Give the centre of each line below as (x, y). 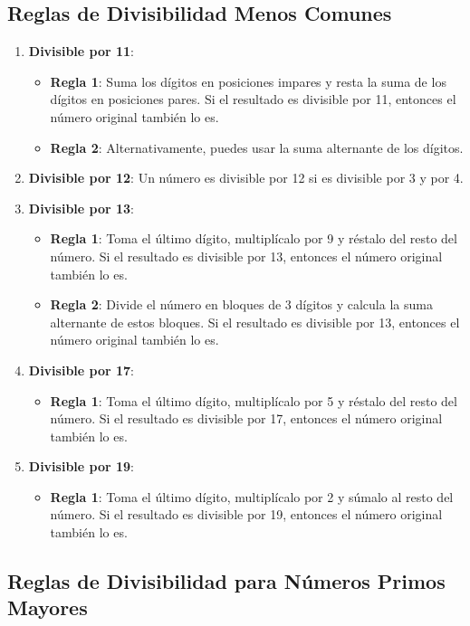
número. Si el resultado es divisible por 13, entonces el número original (246, 256)
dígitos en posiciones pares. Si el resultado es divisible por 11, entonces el (253, 99)
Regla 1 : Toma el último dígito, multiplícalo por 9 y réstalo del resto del (254, 238)
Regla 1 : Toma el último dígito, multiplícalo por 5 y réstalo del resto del (254, 400)
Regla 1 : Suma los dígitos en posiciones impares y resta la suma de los (248, 81)
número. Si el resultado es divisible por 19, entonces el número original (246, 514)
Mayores (48, 607)
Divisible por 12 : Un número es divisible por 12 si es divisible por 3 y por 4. (246, 178)
